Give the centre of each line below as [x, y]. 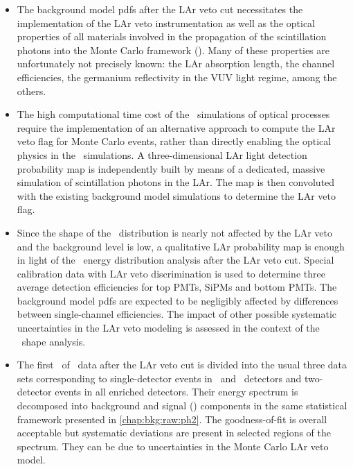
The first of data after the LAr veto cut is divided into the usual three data [182, 365]
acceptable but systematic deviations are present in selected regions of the [174, 433]
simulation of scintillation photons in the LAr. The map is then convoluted [176, 182]
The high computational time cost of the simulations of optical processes [173, 114]
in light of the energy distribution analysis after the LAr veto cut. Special [175, 260]
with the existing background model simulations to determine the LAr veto [176, 195]
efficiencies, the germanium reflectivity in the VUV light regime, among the [177, 77]
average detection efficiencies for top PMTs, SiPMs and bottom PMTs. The [177, 287]
